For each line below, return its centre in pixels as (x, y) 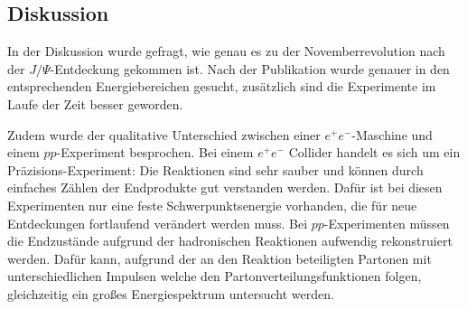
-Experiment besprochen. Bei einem (155, 152)
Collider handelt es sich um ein (374, 152)
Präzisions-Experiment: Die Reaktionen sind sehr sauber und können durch (215, 169)
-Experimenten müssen (387, 223)
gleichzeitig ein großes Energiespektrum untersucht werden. (171, 293)
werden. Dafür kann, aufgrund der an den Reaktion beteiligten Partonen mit (219, 258)
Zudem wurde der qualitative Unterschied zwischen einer (164, 134)
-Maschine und (392, 134)
